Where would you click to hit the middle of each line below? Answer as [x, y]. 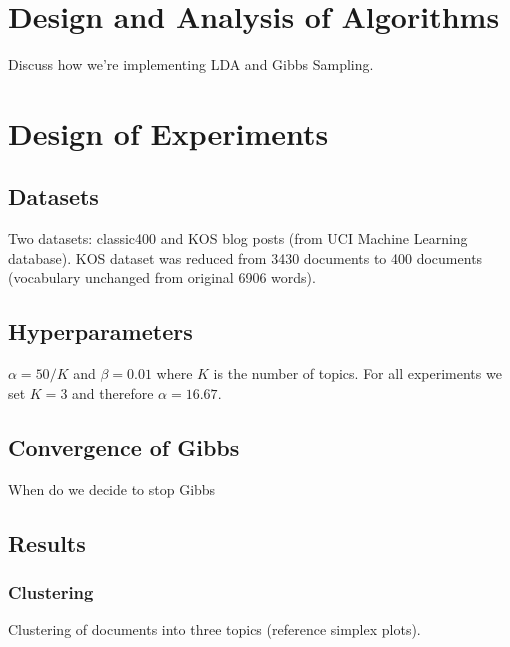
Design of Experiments [168, 132]
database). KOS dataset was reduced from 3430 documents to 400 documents [245, 257]
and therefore [113, 392]
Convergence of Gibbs [124, 446]
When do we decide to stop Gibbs [112, 488]
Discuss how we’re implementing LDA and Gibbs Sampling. [191, 64]
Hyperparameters [100, 331]
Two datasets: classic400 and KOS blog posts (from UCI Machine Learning [238, 238]
